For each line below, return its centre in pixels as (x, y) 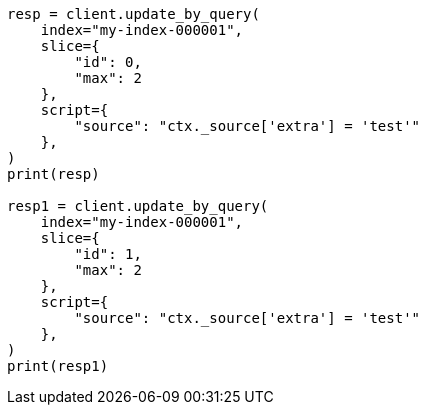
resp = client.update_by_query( (133, 14)
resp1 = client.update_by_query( (138, 206)
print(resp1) (58, 366)
